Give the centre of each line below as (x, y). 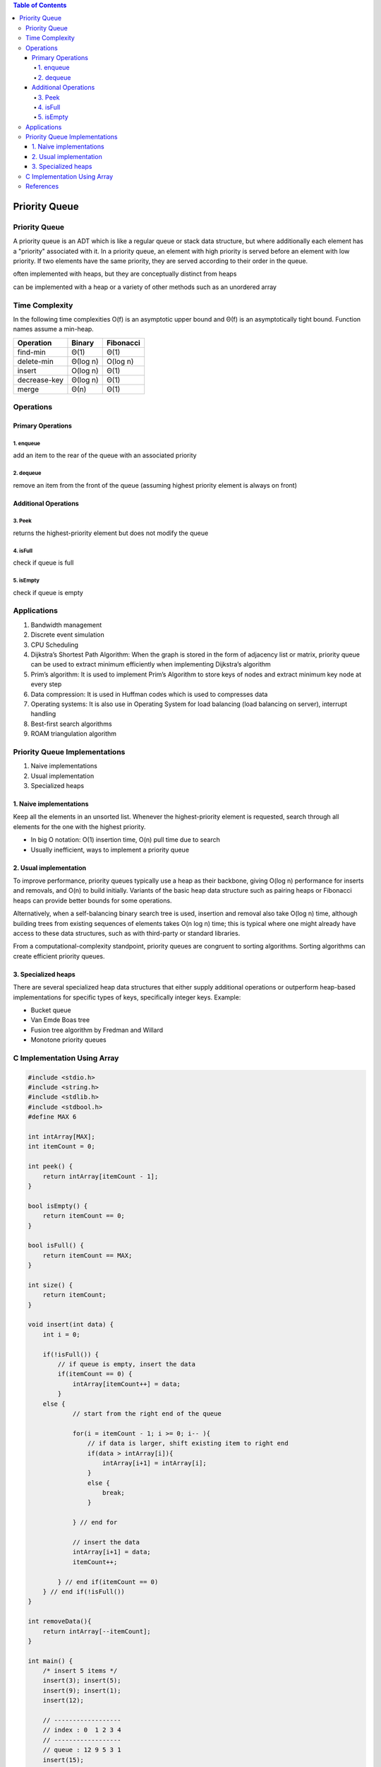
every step (46, 684)
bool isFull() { (56, 1245)
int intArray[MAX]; (61, 1137)
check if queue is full (43, 563)
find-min (31, 352)
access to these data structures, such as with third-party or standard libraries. (127, 933)
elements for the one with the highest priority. (79, 826)
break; (114, 1493)
